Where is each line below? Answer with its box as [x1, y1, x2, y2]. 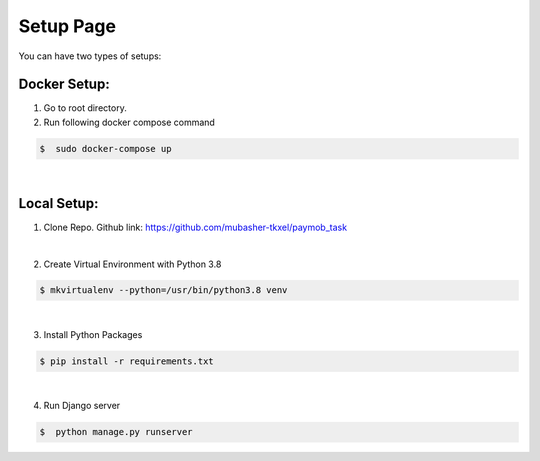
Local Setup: [18, 195, 99, 212]
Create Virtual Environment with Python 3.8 [43, 258, 222, 270]
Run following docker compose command [43, 116, 215, 128]
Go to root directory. [43, 102, 127, 114]
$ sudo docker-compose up [39, 143, 172, 154]
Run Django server [43, 400, 121, 412]
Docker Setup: [18, 76, 110, 93]
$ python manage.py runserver [39, 426, 194, 438]
